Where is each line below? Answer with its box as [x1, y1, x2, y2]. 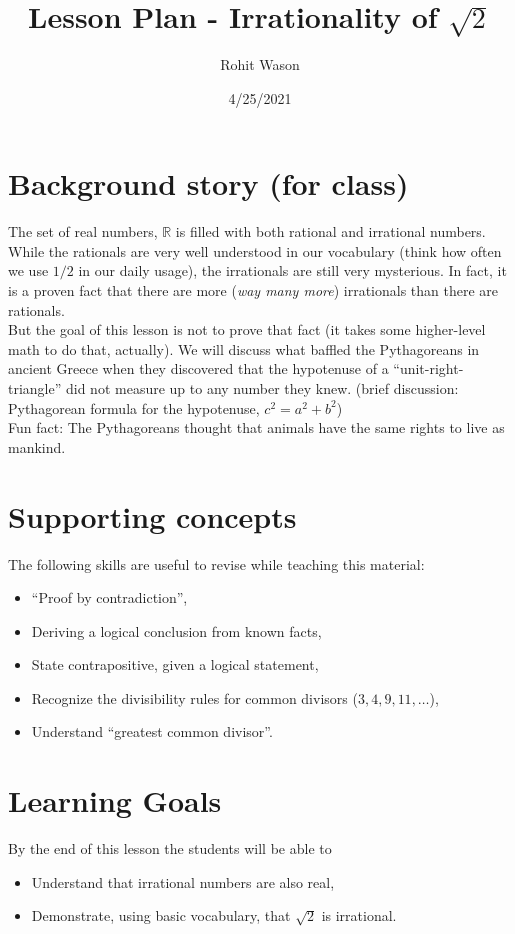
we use [8, 260, 49, 281]
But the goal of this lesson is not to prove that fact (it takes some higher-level [8, 319, 486, 340]
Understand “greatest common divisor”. [31, 721, 273, 742]
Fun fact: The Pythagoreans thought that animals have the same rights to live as [8, 417, 505, 438]
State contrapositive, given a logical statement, [31, 654, 319, 675]
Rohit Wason [220, 54, 300, 75]
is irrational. [321, 905, 397, 926]
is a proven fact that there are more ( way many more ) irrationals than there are [8, 280, 499, 301]
